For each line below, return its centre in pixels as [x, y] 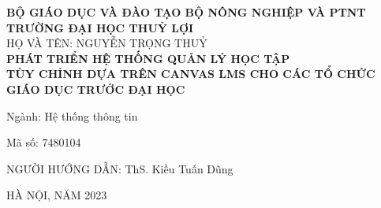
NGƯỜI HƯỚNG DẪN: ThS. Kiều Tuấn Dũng [120, 168]
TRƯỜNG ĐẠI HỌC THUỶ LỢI [100, 27]
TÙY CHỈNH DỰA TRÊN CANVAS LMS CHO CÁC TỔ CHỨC [191, 74]
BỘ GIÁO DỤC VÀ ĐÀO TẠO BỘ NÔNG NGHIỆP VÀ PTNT [186, 12]
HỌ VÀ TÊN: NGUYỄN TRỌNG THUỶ [107, 43]
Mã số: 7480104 [44, 142]
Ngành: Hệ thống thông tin [72, 115]
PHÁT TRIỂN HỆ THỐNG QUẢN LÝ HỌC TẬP [148, 58]
